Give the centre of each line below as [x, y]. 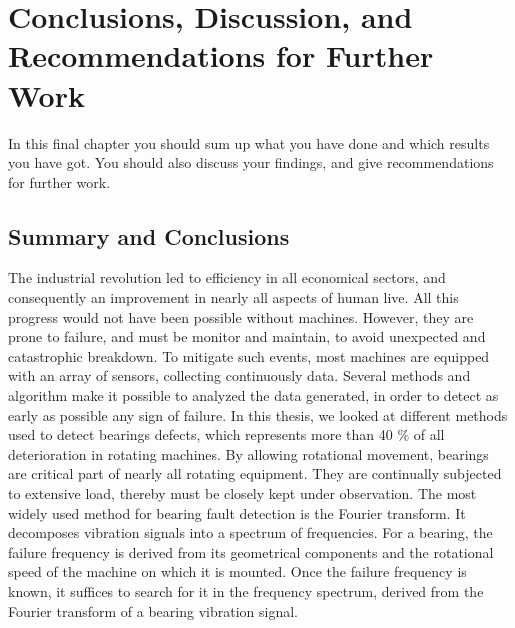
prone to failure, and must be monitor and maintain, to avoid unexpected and [247, 336]
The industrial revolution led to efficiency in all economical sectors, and [227, 277]
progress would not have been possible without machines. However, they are [241, 316]
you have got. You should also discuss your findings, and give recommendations [251, 162]
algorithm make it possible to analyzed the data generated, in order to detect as [253, 395]
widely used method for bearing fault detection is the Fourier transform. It [237, 512]
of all [429, 434]
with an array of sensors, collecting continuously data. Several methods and [239, 375]
